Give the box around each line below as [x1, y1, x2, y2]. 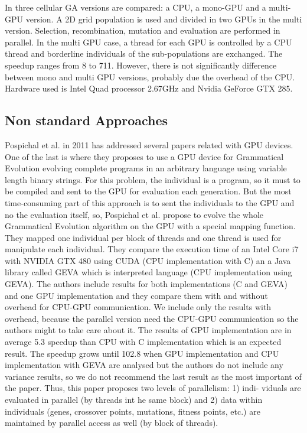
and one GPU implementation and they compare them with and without [5, 289, 268, 301]
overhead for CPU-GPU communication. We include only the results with [5, 301, 272, 313]
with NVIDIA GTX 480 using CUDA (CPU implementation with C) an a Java [5, 254, 291, 266]
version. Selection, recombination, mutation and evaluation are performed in [5, 24, 280, 37]
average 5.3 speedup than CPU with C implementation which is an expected [5, 336, 282, 348]
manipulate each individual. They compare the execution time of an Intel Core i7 [5, 243, 299, 255]
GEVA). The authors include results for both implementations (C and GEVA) [5, 278, 288, 290]
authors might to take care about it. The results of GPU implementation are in [5, 324, 292, 336]
